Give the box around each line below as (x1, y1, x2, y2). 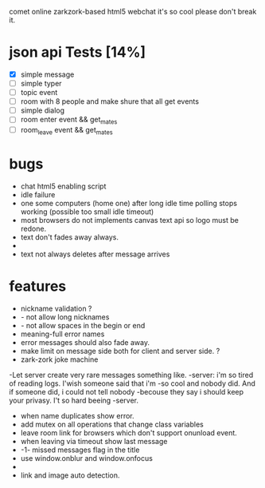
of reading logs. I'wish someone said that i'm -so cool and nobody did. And (9, 379, 255, 388)
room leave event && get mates (20, 125, 114, 137)
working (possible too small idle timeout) (20, 207, 154, 216)
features (9, 277, 67, 295)
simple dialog (20, 105, 65, 115)
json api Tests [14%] (9, 43, 146, 61)
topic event (20, 88, 58, 97)
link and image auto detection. (20, 470, 120, 480)
